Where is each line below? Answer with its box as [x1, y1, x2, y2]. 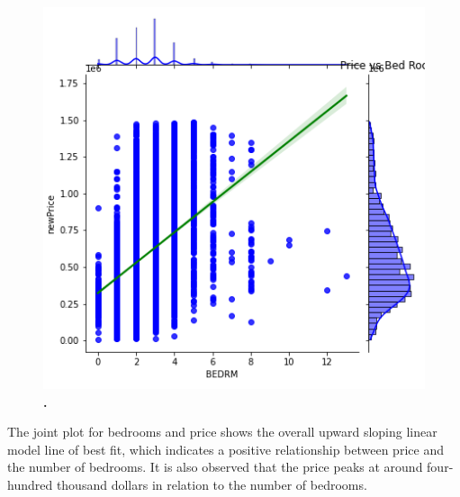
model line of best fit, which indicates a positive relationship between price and [7, 439, 444, 458]
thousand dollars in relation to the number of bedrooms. [56, 474, 367, 493]
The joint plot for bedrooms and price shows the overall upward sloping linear [7, 422, 437, 441]
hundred [7, 474, 53, 493]
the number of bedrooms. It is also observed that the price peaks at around [7, 457, 423, 476]
